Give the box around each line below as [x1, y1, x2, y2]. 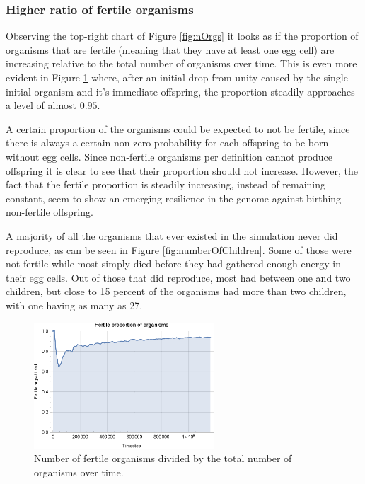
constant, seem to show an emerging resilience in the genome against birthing [6, 190, 342, 205]
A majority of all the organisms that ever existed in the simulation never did [6, 228, 338, 243]
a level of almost [6, 98, 77, 113]
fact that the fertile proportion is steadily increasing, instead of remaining [6, 177, 326, 192]
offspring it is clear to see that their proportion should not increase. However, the [6, 163, 359, 178]
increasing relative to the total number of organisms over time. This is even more [6, 56, 357, 71]
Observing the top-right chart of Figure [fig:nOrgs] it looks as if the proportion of [6, 28, 359, 43]
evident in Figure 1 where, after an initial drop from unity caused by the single [6, 70, 348, 84]
